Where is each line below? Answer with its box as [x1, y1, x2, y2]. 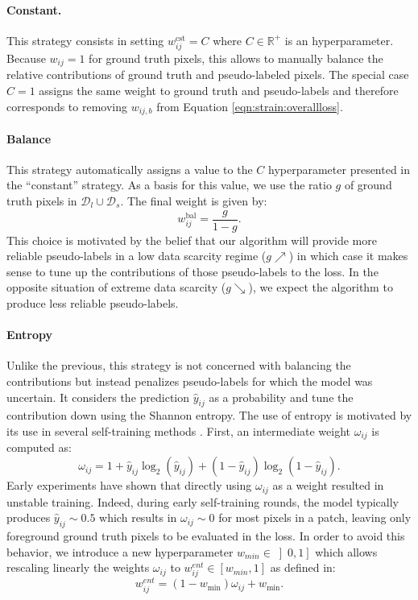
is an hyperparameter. [284, 31, 394, 48]
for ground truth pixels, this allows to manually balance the [89, 49, 383, 66]
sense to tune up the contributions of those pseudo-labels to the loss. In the [6, 263, 379, 279]
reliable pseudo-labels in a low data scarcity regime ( [6, 247, 267, 264]
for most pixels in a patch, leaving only [218, 509, 412, 526]
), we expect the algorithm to [248, 279, 393, 296]
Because [6, 49, 46, 66]
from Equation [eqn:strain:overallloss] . [156, 97, 343, 114]
